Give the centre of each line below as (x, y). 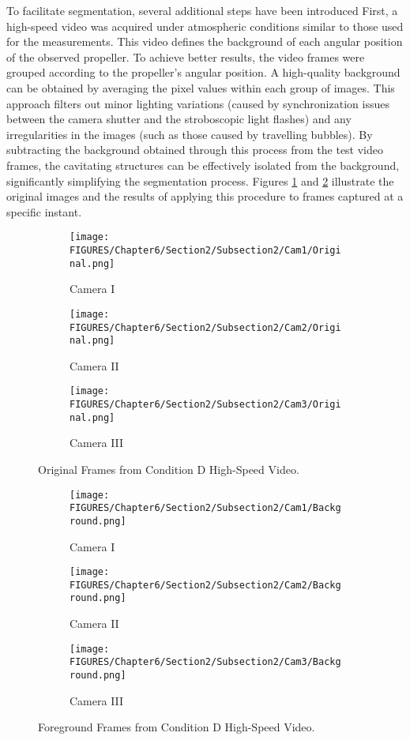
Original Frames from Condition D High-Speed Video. (169, 469)
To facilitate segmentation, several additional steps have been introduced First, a (202, 10)
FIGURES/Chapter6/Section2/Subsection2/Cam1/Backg (205, 508)
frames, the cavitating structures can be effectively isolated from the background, (203, 165)
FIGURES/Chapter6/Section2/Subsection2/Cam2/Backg (205, 585)
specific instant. (44, 211)
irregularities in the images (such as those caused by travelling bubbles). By (190, 134)
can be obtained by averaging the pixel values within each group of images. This (201, 87)
